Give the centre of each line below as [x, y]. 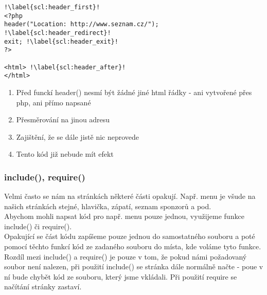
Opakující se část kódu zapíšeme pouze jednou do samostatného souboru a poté [130, 236]
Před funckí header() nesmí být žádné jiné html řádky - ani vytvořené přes [134, 92]
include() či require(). [38, 226]
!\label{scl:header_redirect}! [58, 33]
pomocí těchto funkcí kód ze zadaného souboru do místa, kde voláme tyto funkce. [133, 246]
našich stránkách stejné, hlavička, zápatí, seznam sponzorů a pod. [108, 206]
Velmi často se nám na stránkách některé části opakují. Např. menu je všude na [130, 196]
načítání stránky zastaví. [43, 287]
